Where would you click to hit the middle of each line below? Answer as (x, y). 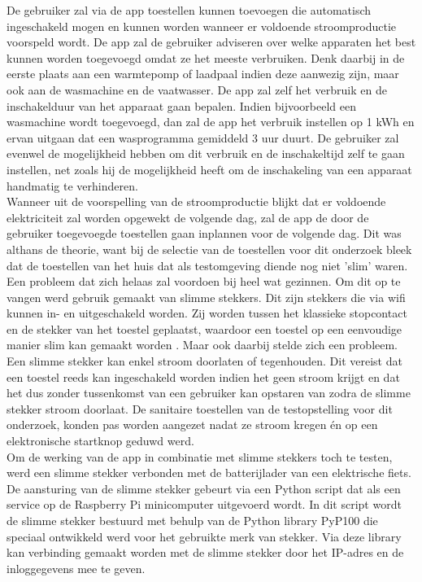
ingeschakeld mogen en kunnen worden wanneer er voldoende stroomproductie (202, 26)
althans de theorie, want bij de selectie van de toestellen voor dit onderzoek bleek (209, 249)
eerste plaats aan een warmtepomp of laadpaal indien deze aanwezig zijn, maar (203, 74)
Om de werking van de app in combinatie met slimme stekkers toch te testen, (200, 456)
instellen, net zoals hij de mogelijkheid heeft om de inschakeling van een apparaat (209, 169)
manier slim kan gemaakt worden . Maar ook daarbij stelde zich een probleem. (202, 345)
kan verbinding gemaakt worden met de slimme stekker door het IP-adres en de (205, 552)
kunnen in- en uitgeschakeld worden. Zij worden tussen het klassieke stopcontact (207, 313)
